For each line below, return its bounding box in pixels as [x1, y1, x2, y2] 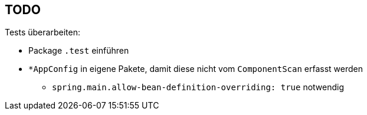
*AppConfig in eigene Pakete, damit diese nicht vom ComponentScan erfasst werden [28, 64, 363, 74]
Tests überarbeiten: [5, 27, 80, 38]
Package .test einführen [28, 45, 129, 56]
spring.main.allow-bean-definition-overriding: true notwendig [52, 82, 345, 93]
